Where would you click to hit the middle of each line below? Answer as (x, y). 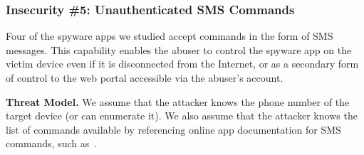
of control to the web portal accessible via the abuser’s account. (145, 77)
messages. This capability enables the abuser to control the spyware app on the (179, 49)
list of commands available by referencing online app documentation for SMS (173, 129)
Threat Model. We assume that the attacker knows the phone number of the (178, 101)
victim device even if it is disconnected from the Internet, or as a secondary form (182, 64)
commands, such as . (52, 143)
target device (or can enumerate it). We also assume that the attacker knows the (182, 116)
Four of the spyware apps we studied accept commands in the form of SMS (170, 36)
